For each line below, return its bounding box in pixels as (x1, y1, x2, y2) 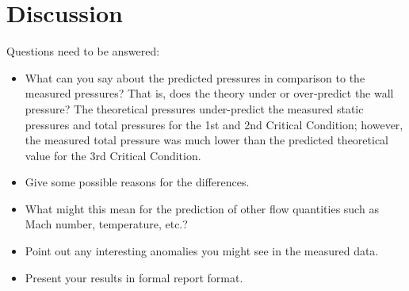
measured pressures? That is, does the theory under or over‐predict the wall (25, 85, 394, 101)
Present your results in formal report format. (25, 269, 243, 285)
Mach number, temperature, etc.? (25, 216, 188, 232)
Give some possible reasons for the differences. (25, 174, 250, 190)
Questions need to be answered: (6, 43, 160, 59)
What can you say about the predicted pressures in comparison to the (25, 69, 365, 86)
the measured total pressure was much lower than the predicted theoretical (25, 132, 389, 148)
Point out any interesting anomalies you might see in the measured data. (25, 243, 379, 259)
